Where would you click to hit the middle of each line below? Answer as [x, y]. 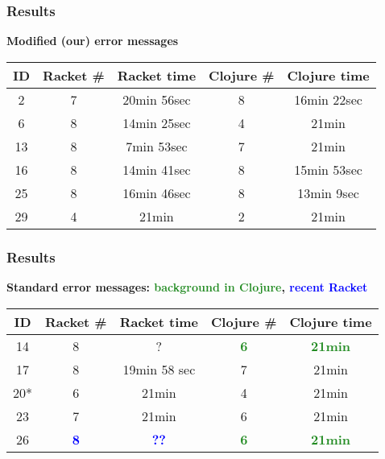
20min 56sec [157, 99]
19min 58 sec [159, 369]
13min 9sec [328, 192]
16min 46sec [157, 192]
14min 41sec [157, 169]
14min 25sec [157, 122]
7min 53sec [157, 146]
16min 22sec [328, 99]
